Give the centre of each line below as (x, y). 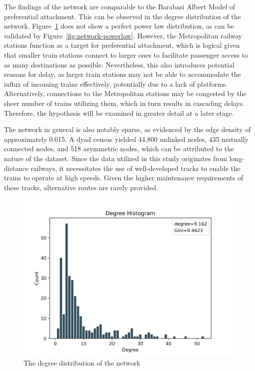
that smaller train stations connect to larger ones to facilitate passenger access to (126, 54)
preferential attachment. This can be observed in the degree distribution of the (122, 16)
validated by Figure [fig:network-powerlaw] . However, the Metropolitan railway (123, 35)
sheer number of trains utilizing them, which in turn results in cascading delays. (124, 103)
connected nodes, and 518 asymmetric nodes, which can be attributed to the (119, 149)
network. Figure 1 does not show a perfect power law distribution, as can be (119, 26)
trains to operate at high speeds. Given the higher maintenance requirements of (124, 178)
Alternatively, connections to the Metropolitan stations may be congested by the (125, 93)
